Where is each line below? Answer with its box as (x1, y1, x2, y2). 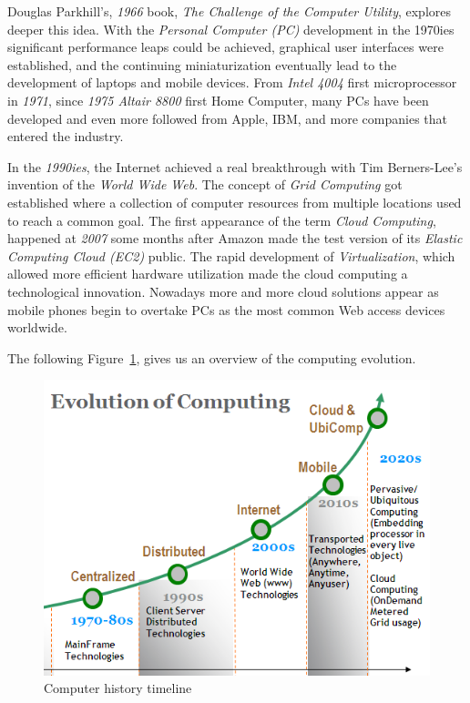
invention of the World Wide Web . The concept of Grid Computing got (7, 175, 403, 194)
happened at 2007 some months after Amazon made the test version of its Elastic (7, 229, 463, 248)
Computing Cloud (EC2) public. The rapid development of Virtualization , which (7, 246, 455, 265)
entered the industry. (7, 127, 124, 146)
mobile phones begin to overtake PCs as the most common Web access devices (7, 300, 445, 319)
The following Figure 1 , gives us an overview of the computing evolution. (7, 348, 416, 367)
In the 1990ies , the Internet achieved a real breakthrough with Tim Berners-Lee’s (7, 157, 463, 176)
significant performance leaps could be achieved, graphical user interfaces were (7, 37, 444, 56)
